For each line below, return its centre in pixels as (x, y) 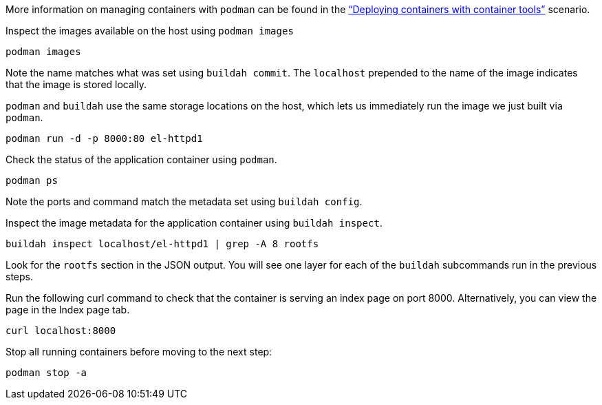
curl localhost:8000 (61, 331)
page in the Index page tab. (68, 310)
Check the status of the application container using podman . (141, 159)
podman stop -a (46, 373)
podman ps (32, 180)
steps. (19, 277)
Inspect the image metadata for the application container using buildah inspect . (194, 223)
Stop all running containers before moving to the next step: (139, 352)
